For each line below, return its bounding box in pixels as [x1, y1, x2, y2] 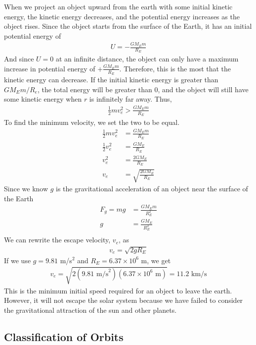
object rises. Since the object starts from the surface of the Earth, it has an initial [4, 21, 252, 31]
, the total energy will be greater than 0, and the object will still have [37, 84, 249, 94]
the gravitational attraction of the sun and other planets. [4, 304, 177, 315]
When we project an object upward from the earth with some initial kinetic [4, 1, 233, 11]
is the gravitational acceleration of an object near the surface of [56, 183, 248, 194]
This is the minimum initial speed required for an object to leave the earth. [4, 285, 232, 295]
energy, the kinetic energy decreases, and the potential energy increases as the [4, 11, 240, 21]
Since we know [4, 183, 48, 194]
